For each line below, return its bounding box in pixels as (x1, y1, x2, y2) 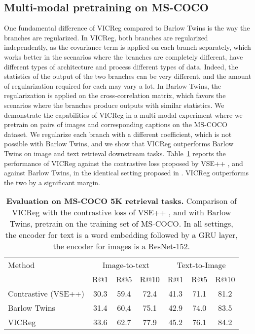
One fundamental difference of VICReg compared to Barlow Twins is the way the (4, 23, 250, 33)
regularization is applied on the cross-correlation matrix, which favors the (4, 90, 226, 100)
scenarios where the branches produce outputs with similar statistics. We (4, 100, 224, 110)
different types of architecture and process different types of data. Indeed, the (4, 61, 238, 71)
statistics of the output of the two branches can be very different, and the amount (4, 71, 252, 81)
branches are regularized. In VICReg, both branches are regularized (4, 32, 208, 42)
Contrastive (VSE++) (8, 288, 85, 300)
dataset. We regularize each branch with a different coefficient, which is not (4, 129, 232, 139)
